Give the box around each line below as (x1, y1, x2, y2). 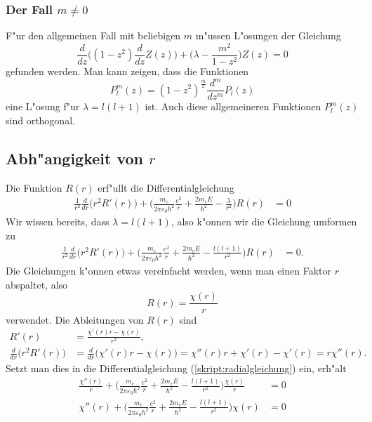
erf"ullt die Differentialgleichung (98, 180, 234, 194)
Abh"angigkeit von (6, 147, 144, 169)
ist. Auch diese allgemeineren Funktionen (145, 99, 321, 114)
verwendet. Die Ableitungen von (6, 312, 144, 327)
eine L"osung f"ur (6, 99, 80, 114)
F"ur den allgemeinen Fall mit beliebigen (6, 28, 181, 43)
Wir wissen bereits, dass (6, 214, 109, 229)
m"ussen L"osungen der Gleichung (195, 28, 341, 43)
